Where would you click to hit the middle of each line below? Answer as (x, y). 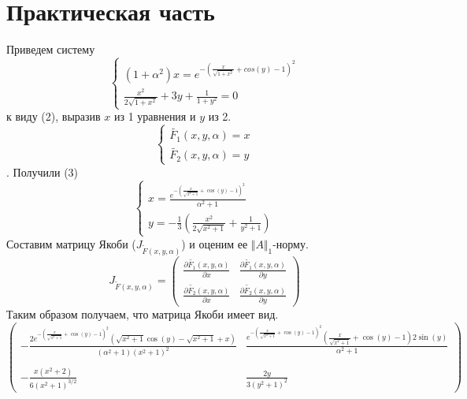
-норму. (291, 243)
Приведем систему (51, 49)
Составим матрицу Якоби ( (71, 243)
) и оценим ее (215, 243)
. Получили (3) (43, 172)
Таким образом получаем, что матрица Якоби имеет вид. (143, 314)
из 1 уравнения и (155, 116)
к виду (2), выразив (54, 116)
